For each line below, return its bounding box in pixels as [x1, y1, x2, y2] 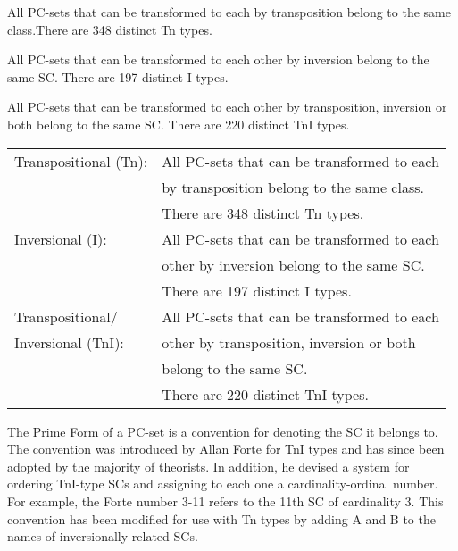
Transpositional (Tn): [14, 150, 148, 171]
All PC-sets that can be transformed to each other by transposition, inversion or [7, 97, 447, 116]
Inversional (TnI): [14, 331, 124, 353]
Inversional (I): [14, 228, 107, 249]
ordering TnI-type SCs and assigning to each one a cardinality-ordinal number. [7, 474, 438, 493]
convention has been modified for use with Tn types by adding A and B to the [7, 509, 436, 528]
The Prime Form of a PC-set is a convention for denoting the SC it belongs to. [7, 422, 438, 440]
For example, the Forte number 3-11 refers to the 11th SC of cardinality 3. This [7, 491, 444, 510]
